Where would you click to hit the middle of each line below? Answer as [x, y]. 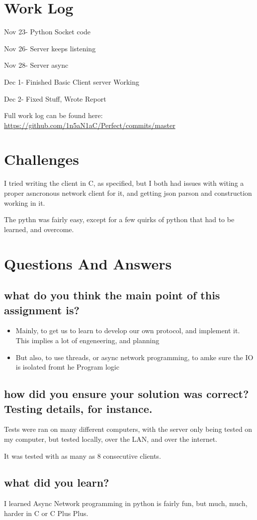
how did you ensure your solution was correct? [127, 394]
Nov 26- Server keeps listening [50, 48]
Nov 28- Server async [36, 65]
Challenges [42, 159]
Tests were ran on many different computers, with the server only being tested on [128, 429]
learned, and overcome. [39, 229]
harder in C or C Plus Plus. [46, 513]
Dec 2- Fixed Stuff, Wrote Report [55, 98]
